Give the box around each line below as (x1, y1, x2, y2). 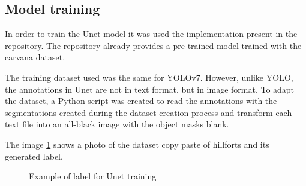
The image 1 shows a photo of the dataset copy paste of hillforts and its (5, 138, 269, 150)
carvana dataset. (5, 51, 65, 63)
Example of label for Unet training (29, 170, 157, 182)
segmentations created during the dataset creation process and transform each (5, 106, 292, 118)
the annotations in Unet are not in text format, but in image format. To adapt (5, 83, 295, 95)
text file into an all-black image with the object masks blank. (5, 118, 229, 130)
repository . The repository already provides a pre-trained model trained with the (5, 39, 302, 51)
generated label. (5, 150, 63, 162)
